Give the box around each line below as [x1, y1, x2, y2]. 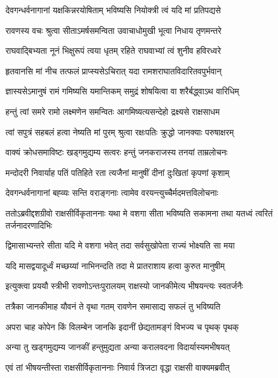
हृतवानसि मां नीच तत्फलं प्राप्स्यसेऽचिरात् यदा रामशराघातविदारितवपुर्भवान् [5, 64, 222, 77]
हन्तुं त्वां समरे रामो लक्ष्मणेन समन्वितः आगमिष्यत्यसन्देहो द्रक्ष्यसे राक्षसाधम [5, 105, 220, 117]
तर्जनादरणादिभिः [5, 218, 53, 231]
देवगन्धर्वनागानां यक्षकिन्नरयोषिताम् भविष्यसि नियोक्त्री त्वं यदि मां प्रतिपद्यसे [5, 4, 221, 16]
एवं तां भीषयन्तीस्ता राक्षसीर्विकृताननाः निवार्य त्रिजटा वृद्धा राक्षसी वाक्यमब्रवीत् [5, 360, 230, 373]
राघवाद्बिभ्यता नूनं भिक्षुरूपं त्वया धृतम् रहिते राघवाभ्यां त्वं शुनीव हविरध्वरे [5, 44, 221, 57]
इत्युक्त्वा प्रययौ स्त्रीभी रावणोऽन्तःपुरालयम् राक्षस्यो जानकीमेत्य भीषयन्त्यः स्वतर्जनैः [5, 279, 244, 292]
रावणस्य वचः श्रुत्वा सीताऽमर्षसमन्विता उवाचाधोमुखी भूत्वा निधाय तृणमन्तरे [5, 24, 222, 36]
